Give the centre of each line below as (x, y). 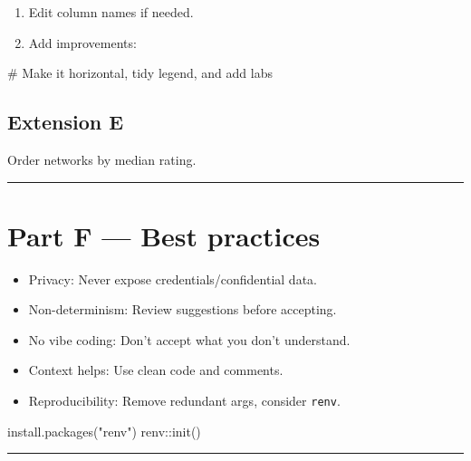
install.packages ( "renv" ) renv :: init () (104, 431)
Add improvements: (82, 42)
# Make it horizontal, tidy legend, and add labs (140, 73)
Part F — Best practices (164, 235)
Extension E (66, 122)
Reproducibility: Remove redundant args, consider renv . (184, 401)
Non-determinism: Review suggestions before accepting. (183, 309)
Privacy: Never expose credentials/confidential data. (173, 279)
